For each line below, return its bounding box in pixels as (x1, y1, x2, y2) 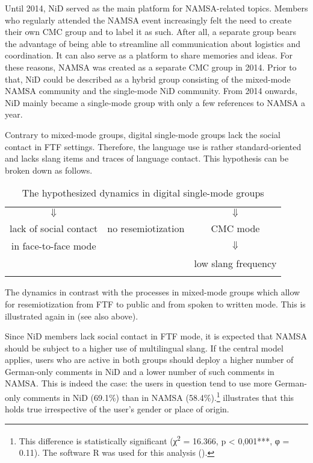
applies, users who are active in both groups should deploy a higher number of (5, 353, 294, 366)
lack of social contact (10, 221, 98, 236)
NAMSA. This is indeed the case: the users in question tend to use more (5, 377, 272, 389)
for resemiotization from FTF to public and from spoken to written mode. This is (5, 297, 306, 310)
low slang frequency (194, 256, 277, 271)
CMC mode (211, 221, 260, 236)
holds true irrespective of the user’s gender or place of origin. (5, 403, 229, 415)
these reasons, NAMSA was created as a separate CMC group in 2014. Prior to (5, 60, 297, 73)
